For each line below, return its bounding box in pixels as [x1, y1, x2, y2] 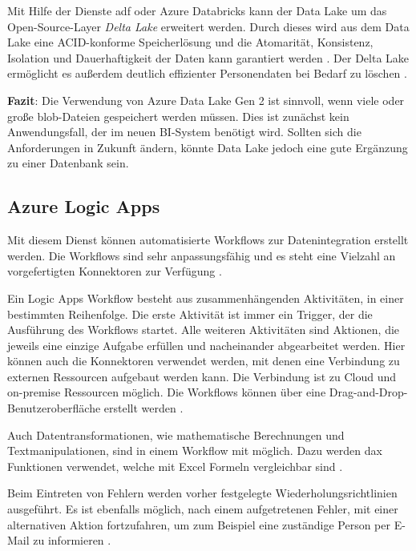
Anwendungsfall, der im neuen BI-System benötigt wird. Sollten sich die [7, 123, 361, 140]
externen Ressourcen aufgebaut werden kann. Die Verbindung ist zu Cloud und [7, 368, 396, 384]
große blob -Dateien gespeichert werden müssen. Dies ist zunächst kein [7, 107, 349, 124]
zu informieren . [33, 532, 111, 549]
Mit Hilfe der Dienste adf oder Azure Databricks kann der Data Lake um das [7, 2, 387, 18]
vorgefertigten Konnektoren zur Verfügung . [7, 263, 222, 280]
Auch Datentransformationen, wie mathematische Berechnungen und [7, 426, 345, 443]
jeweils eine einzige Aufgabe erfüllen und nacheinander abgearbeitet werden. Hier [7, 336, 406, 353]
